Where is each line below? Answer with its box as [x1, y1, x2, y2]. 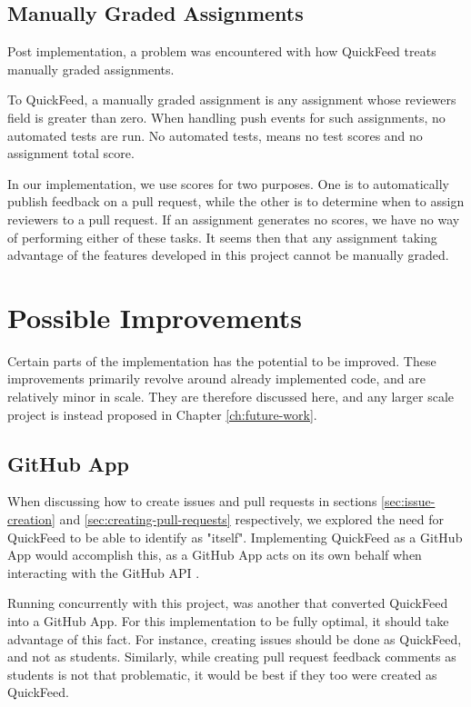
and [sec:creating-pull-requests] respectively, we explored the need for [59, 510, 445, 529]
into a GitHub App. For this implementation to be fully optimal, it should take [7, 612, 449, 630]
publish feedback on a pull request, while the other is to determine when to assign [7, 192, 465, 211]
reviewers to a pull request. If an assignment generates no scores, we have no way [7, 209, 460, 228]
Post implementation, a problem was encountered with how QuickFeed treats [7, 42, 436, 61]
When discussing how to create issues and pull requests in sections [7, 492, 377, 511]
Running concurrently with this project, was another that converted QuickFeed [7, 593, 448, 612]
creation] [7, 510, 55, 529]
